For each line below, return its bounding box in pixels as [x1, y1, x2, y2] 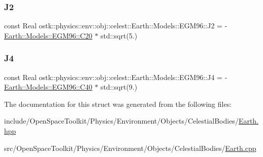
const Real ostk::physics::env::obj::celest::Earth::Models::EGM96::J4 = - [4, 71, 227, 82]
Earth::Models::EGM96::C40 [4, 82, 92, 92]
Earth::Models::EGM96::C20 [4, 30, 92, 41]
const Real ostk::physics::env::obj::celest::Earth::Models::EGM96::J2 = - [4, 20, 227, 31]
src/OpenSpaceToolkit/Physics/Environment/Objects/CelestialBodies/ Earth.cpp [4, 142, 256, 153]
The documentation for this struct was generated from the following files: [4, 98, 232, 109]
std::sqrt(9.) [101, 82, 138, 92]
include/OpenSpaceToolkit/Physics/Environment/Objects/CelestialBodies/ [4, 115, 239, 126]
